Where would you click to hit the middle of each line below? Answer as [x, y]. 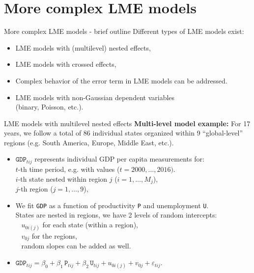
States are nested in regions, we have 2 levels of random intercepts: [116, 215]
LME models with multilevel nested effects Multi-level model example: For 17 [127, 123]
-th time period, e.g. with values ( [69, 169]
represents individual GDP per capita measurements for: [119, 159]
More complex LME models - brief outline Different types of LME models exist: [124, 31]
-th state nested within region [63, 178]
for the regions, [54, 236]
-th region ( [36, 188]
